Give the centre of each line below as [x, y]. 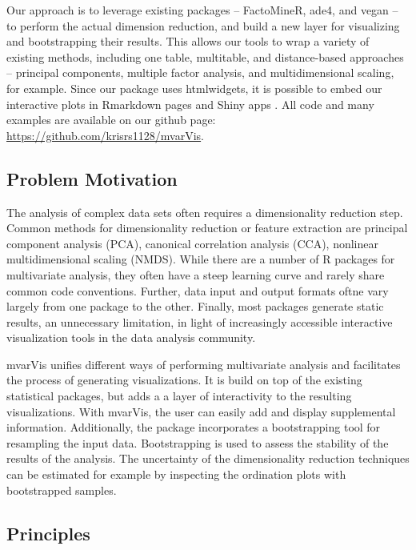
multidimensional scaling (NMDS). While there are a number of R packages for [201, 259]
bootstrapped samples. [62, 490]
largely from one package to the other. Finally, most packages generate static [195, 306]
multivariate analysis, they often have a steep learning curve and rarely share [196, 274]
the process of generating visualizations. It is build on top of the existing [184, 380]
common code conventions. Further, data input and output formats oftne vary [198, 290]
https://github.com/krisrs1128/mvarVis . [106, 135]
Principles [48, 533]
